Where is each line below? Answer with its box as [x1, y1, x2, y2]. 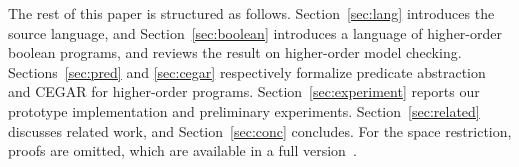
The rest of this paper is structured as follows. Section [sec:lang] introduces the [8, 3, 495, 23]
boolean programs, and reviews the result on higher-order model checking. [8, 42, 462, 63]
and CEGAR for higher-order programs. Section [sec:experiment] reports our [8, 81, 480, 102]
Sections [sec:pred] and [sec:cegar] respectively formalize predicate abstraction [8, 61, 486, 82]
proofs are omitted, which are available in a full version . [8, 140, 357, 161]
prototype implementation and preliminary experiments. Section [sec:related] [8, 100, 480, 121]
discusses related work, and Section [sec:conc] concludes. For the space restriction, [8, 120, 512, 141]
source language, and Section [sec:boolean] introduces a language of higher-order [8, 22, 502, 43]
